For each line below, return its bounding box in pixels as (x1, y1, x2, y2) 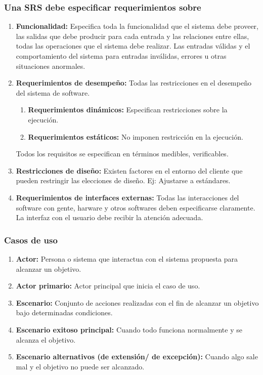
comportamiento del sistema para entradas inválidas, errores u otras (16, 51, 227, 61)
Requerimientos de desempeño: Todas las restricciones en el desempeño (16, 77, 251, 88)
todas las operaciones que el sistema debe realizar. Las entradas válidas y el (16, 40, 250, 51)
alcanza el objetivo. (16, 334, 76, 345)
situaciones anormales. (16, 60, 85, 71)
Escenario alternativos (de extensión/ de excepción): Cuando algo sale (16, 351, 258, 362)
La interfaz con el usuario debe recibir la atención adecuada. (16, 212, 203, 223)
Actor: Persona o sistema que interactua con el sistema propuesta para (16, 253, 238, 264)
